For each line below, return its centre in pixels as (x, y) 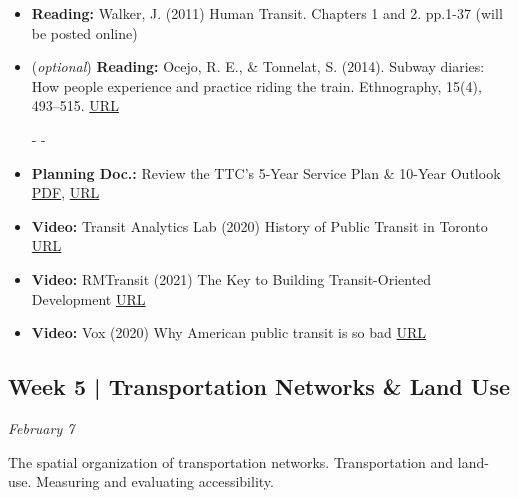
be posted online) (84, 32)
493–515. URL (75, 105)
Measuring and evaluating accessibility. (155, 481)
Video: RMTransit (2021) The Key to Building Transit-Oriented (231, 278)
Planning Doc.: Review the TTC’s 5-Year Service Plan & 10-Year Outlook (266, 172)
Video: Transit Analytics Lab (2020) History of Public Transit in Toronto (259, 225)
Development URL (88, 298)
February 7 (41, 427)
